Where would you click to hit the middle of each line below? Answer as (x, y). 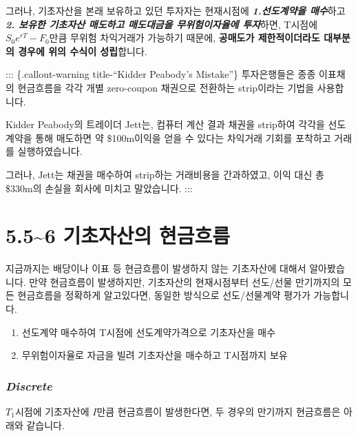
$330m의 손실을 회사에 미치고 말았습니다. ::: (99, 188)
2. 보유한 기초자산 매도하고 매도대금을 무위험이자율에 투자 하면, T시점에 (162, 24)
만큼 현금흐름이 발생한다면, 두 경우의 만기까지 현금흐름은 (219, 412)
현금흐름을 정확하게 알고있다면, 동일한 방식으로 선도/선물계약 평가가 (164, 295)
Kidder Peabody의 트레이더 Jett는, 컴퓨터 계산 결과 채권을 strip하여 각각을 (165, 124)
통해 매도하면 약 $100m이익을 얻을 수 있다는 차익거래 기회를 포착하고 (183, 137)
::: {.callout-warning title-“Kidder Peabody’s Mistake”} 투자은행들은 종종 (161, 74)
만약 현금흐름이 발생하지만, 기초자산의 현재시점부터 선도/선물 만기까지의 (185, 281)
